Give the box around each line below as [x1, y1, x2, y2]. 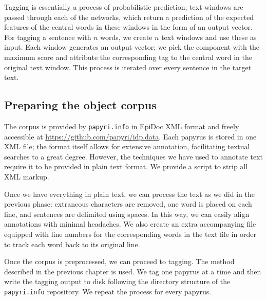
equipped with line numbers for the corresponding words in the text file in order [4, 228, 256, 239]
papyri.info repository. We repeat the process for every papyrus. [4, 286, 212, 296]
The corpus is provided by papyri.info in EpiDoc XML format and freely [4, 121, 239, 131]
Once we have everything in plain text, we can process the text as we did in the [4, 188, 255, 199]
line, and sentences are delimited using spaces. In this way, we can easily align [4, 208, 250, 219]
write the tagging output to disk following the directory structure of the [4, 276, 231, 287]
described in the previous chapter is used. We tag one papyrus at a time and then [4, 266, 261, 276]
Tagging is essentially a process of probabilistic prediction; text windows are [4, 2, 243, 12]
